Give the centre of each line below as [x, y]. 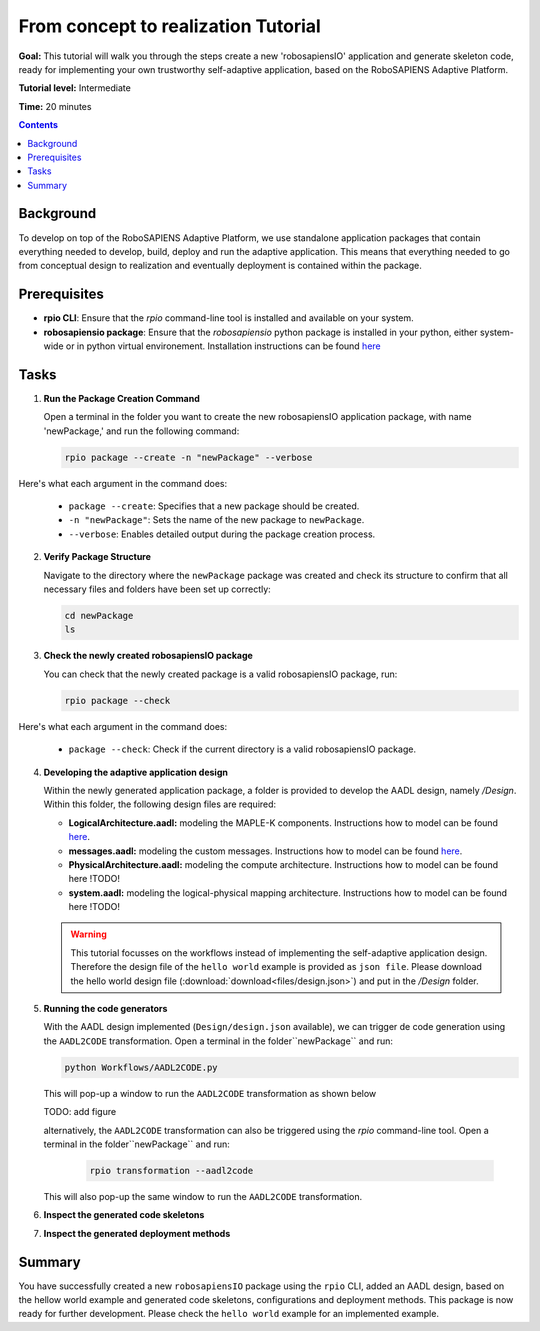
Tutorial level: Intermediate [75, 88]
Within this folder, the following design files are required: [160, 804]
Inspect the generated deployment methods [137, 1233]
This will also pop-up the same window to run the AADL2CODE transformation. [203, 1196]
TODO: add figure [80, 1112]
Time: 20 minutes [55, 106]
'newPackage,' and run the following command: [141, 431]
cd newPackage [99, 616]
